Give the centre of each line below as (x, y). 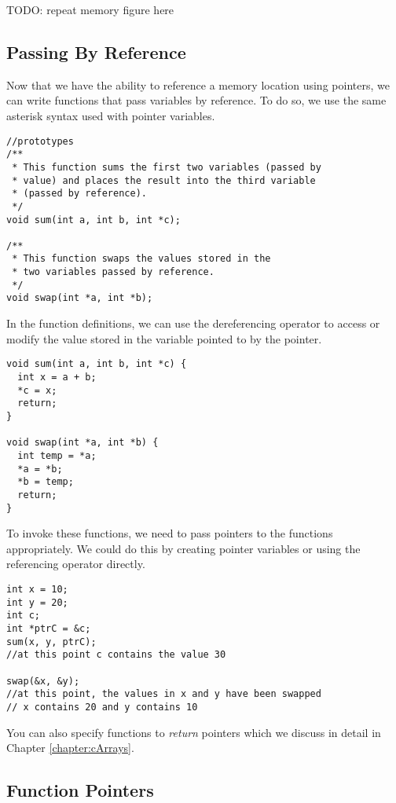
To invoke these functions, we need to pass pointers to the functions (170, 533)
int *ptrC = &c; (49, 628)
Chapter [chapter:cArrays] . (70, 748)
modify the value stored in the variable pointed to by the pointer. (164, 338)
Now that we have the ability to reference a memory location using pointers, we (198, 84)
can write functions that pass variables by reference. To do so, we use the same (196, 100)
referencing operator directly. (76, 564)
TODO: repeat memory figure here (90, 9)
